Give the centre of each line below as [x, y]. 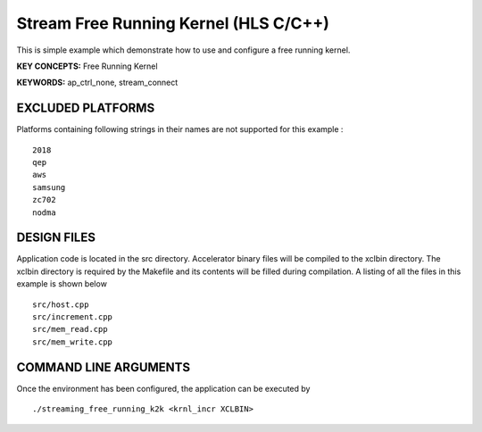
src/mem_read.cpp [70, 329]
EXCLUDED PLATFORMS [86, 108]
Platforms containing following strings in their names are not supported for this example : [180, 129]
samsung [49, 187]
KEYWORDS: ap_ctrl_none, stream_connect [97, 83]
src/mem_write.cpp [73, 342]
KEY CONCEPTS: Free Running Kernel [87, 66]
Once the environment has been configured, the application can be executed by [163, 388]
